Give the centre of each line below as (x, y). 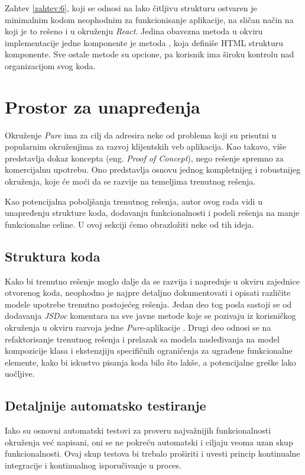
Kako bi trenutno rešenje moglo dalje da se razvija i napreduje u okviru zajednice (152, 281)
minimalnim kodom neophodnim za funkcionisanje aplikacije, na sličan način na (149, 19)
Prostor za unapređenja (103, 106)
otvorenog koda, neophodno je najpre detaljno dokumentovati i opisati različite (148, 293)
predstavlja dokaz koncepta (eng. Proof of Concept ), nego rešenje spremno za (144, 158)
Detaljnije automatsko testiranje (106, 405)
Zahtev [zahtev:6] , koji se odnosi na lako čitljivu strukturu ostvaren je (131, 8)
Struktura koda (53, 256)
